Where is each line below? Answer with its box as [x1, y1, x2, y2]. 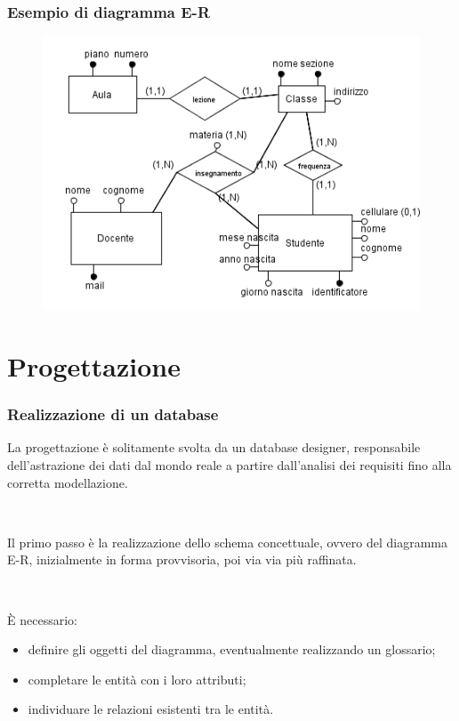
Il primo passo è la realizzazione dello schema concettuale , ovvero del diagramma [7, 532, 448, 551]
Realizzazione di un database [7, 403, 219, 425]
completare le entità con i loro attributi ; [28, 669, 246, 688]
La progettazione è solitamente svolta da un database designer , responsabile [7, 438, 421, 457]
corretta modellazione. [7, 473, 128, 491]
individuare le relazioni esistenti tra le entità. [28, 700, 274, 718]
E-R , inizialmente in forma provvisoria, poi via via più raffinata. [7, 550, 357, 569]
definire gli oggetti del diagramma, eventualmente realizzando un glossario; [28, 640, 436, 659]
